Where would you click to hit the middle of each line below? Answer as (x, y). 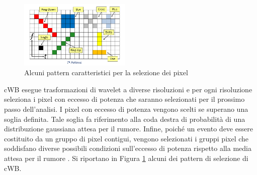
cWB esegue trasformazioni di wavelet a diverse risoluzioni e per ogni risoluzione (128, 89)
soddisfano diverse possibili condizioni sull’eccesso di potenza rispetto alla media (128, 148)
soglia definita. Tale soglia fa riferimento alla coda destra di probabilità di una (125, 119)
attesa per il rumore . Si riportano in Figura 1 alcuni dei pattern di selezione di (126, 158)
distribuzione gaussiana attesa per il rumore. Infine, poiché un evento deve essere (128, 129)
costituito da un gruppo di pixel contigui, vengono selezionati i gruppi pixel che (126, 138)
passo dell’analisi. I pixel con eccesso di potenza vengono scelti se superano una (126, 109)
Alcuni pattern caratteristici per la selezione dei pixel (106, 72)
